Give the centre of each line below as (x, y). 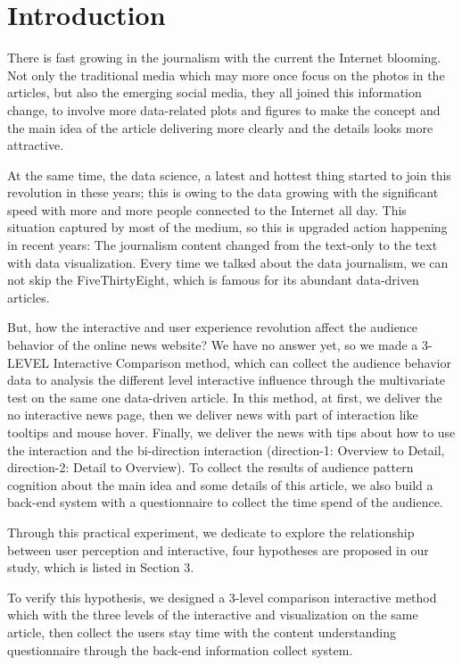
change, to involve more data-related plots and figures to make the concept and (224, 109)
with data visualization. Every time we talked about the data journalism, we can (228, 262)
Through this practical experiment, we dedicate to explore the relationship (211, 532)
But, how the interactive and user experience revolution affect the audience (213, 327)
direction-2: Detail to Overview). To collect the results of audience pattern (210, 467)
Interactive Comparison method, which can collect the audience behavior (252, 362)
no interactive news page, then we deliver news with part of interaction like (213, 415)
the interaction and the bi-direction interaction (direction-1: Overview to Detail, (226, 449)
